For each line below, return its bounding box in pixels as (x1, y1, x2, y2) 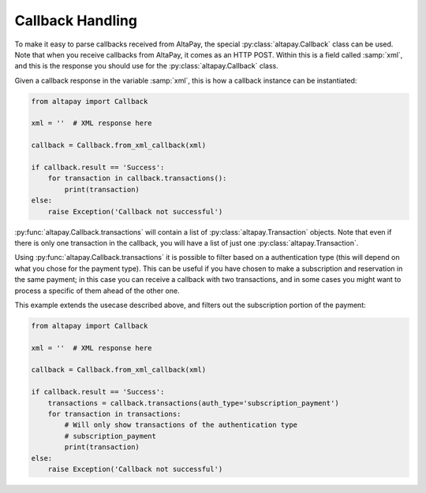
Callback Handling (14, 12, 138, 29)
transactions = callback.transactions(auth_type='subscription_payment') (47, 398, 339, 407)
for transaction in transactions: (47, 410, 181, 419)
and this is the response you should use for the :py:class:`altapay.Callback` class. (14, 61, 279, 71)
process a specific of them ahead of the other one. (14, 286, 181, 295)
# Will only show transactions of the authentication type (64, 421, 298, 429)
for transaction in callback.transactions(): (47, 174, 227, 183)
